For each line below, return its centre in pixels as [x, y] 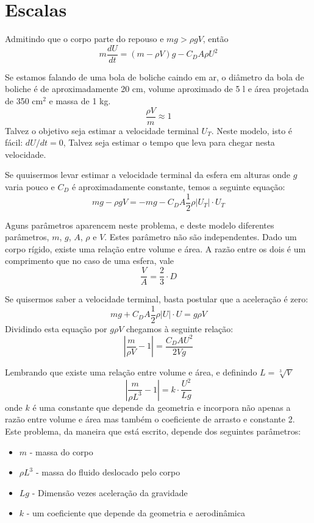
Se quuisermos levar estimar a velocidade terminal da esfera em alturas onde [148, 175]
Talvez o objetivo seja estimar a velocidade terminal [102, 130]
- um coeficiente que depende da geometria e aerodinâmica [136, 513]
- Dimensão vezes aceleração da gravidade [110, 492]
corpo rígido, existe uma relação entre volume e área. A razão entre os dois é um [155, 248]
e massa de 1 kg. [80, 100]
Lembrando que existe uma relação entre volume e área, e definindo [131, 372]
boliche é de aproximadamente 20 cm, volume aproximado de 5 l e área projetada [157, 89]
